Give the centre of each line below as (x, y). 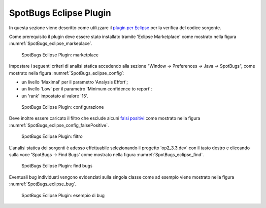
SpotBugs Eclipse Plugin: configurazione (63, 107)
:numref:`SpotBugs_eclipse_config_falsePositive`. (59, 125)
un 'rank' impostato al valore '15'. (55, 96)
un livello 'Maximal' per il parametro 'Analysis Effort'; (75, 82)
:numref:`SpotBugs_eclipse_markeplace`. (51, 43)
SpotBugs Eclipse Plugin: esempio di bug (63, 195)
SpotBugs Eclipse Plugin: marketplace (60, 55)
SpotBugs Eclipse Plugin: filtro (52, 136)
